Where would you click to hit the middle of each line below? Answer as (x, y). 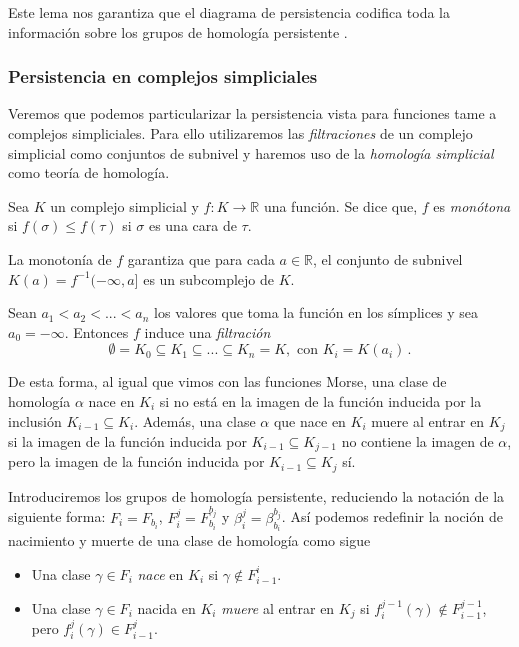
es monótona (472, 205)
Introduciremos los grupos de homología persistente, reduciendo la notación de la (256, 495)
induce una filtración (207, 331)
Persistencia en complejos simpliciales (163, 76)
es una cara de (192, 225)
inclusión (35, 420)
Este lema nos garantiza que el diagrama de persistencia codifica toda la (229, 12)
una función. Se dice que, (340, 205)
